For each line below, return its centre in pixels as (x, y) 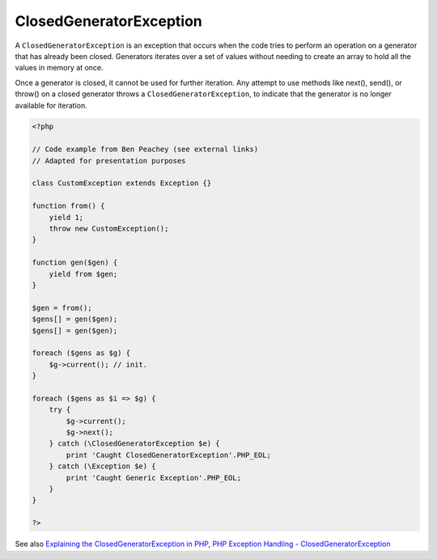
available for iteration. (51, 105)
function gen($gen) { (75, 263)
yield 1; (66, 217)
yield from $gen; (83, 274)
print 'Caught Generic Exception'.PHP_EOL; (154, 478)
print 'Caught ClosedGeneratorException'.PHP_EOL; (168, 455)
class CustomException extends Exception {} (122, 183)
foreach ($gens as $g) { (81, 353)
